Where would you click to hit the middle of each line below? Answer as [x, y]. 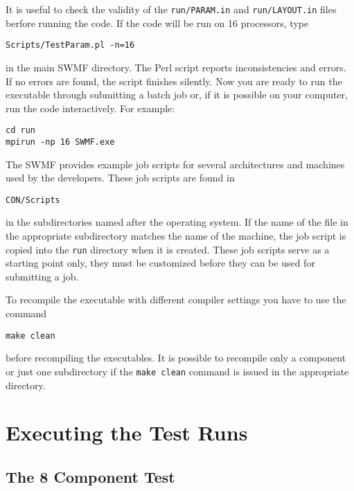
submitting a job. [42, 276]
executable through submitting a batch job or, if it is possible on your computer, [177, 95]
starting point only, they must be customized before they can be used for [160, 263]
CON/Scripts [33, 200]
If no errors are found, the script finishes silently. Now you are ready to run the [174, 81]
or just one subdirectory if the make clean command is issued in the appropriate [177, 371]
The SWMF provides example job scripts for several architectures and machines [175, 164]
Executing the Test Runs [127, 432]
